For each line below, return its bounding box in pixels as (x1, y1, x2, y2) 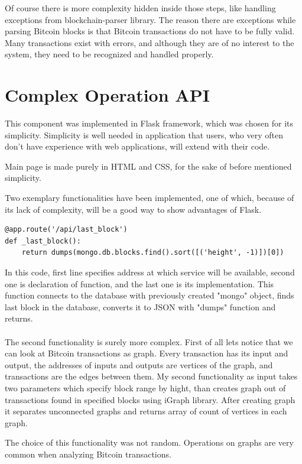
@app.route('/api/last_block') (5, 225, 128, 234)
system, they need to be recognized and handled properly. (5, 48, 214, 60)
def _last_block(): (5, 236, 81, 245)
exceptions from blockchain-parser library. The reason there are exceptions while (5, 13, 296, 25)
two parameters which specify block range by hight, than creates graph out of (5, 381, 286, 394)
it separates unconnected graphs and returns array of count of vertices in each (5, 405, 287, 417)
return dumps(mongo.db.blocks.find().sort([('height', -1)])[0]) (21, 248, 284, 257)
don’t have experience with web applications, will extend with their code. (5, 140, 270, 152)
